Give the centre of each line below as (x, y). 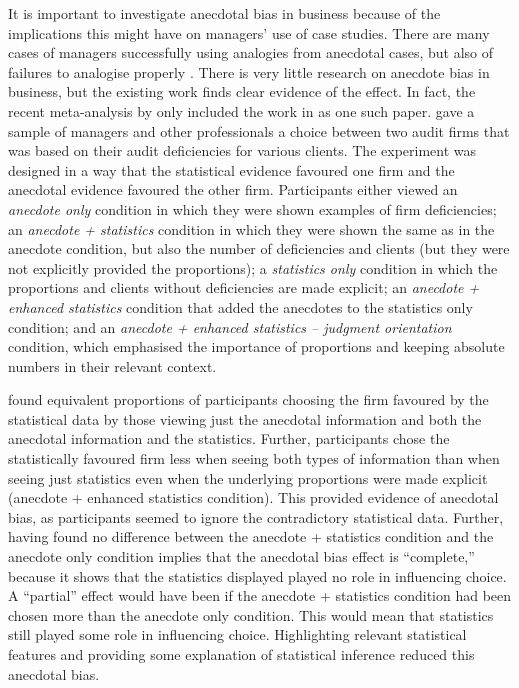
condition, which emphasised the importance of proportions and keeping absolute (256, 346)
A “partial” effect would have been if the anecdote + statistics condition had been (260, 595)
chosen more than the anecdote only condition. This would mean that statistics (251, 614)
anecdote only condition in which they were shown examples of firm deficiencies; (252, 208)
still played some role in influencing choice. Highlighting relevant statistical (237, 634)
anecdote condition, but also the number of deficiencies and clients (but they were (259, 248)
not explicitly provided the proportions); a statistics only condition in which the (253, 267)
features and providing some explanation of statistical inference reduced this (241, 654)
